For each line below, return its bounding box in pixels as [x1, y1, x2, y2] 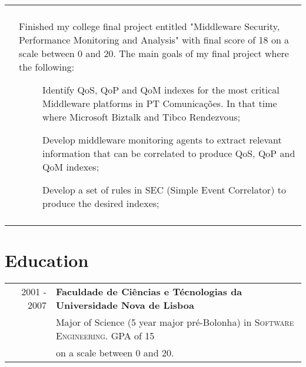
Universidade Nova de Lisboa [55, 298, 194, 312]
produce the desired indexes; [42, 196, 159, 210]
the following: [19, 60, 75, 74]
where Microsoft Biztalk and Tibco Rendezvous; [42, 110, 241, 124]
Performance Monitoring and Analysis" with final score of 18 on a [19, 33, 290, 46]
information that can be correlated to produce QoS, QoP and [42, 146, 295, 160]
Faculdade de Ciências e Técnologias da [55, 285, 242, 299]
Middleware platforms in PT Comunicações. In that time [42, 96, 277, 110]
